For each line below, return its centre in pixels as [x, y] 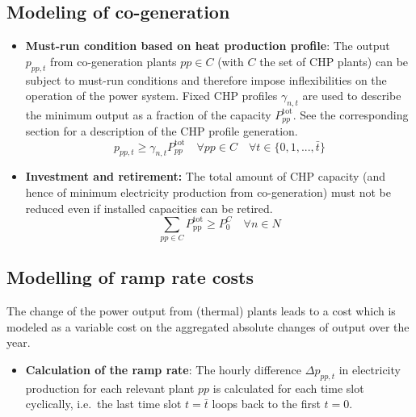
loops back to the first [266, 404]
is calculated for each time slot [288, 388]
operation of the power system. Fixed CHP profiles [151, 96]
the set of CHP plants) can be [334, 61]
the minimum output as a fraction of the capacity [148, 114]
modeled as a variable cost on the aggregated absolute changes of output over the [208, 326]
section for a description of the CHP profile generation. [162, 131]
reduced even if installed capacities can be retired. [149, 208]
